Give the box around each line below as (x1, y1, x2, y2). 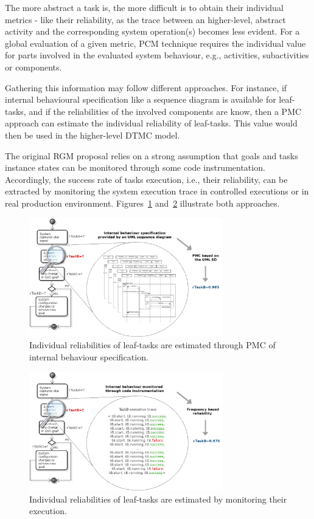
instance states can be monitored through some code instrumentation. (5, 161, 265, 174)
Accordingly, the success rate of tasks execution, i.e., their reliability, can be (5, 173, 288, 185)
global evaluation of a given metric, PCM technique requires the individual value (5, 36, 306, 49)
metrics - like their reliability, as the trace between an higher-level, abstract (5, 13, 286, 26)
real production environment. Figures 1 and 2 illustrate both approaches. (5, 196, 280, 209)
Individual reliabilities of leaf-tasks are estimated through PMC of (29, 339, 276, 351)
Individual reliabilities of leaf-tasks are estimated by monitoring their (29, 492, 287, 505)
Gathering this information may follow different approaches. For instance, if (5, 81, 287, 94)
